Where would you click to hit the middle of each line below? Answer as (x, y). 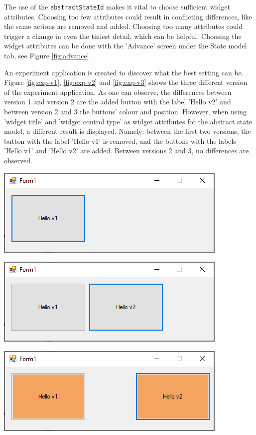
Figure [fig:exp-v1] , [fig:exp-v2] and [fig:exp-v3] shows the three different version (126, 82)
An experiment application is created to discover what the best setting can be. (124, 72)
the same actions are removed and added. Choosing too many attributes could (124, 26)
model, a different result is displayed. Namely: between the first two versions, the (128, 131)
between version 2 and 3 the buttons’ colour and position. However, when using (125, 111)
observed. (18, 160)
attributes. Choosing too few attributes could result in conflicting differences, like (128, 16)
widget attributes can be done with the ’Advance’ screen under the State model (126, 46)
